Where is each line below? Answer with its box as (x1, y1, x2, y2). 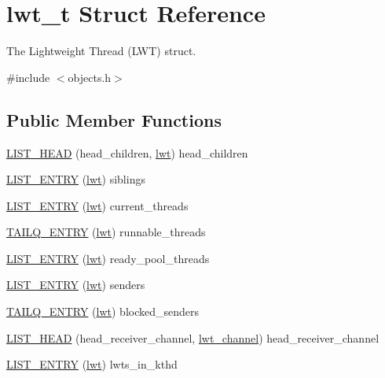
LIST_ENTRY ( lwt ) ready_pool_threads (6, 250, 210, 266)
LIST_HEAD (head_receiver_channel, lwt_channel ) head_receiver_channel (6, 329, 379, 346)
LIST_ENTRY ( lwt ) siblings (6, 171, 145, 187)
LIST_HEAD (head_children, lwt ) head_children (6, 144, 248, 161)
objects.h (68, 69, 112, 85)
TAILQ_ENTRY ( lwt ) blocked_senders (6, 303, 200, 320)
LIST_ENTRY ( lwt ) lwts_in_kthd (6, 356, 178, 372)
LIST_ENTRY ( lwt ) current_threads (6, 197, 189, 213)
